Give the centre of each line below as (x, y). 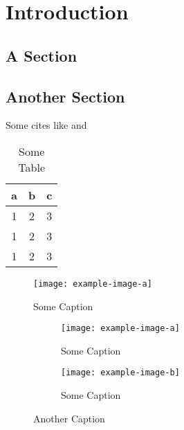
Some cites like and (46, 125)
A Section (42, 55)
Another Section (65, 96)
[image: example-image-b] (120, 373)
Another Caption (69, 418)
